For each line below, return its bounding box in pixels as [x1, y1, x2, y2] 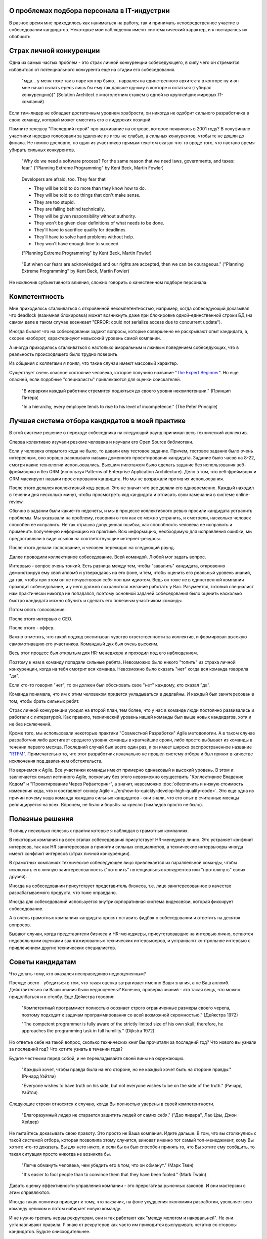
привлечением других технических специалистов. [9, 945, 116, 951]
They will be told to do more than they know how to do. [34, 185, 146, 191]
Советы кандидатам [9, 957, 76, 966]
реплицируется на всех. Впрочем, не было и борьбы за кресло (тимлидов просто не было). [9, 802, 204, 807]
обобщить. [9, 34, 32, 40]
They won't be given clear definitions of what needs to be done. [34, 220, 164, 226]
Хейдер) [21, 1119, 39, 1125]
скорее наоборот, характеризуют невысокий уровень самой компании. [9, 335, 161, 341]
